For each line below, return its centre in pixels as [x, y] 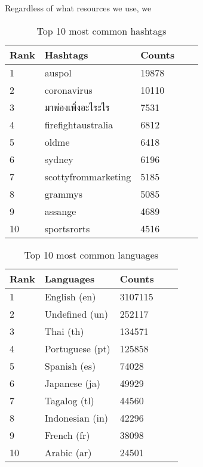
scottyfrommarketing [88, 176]
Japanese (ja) [72, 383]
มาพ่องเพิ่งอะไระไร [77, 107]
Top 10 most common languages [91, 254]
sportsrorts [67, 228]
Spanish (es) [70, 365]
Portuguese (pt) [77, 348]
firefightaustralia [79, 124]
